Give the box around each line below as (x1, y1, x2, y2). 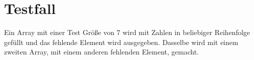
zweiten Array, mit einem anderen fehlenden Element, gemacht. (4, 46, 199, 57)
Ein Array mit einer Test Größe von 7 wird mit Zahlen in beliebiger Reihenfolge (4, 27, 250, 37)
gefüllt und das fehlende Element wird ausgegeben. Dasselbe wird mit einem (4, 36, 238, 47)
